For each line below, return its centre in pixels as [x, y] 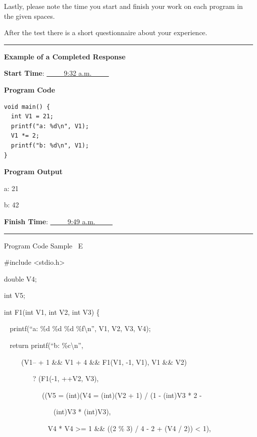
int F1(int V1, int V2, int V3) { [52, 312]
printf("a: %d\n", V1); [50, 126]
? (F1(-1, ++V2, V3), [66, 378]
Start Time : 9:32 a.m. [48, 73]
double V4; [21, 278]
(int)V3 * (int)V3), [82, 412]
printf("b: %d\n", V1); [50, 145]
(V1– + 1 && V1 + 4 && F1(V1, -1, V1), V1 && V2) [104, 362]
